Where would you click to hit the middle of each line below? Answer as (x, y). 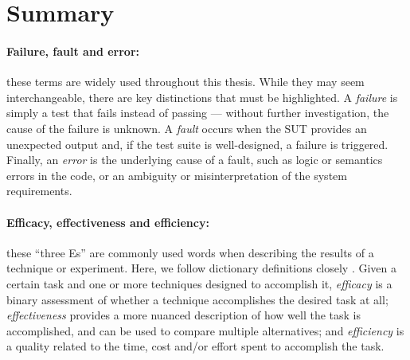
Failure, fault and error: (73, 51)
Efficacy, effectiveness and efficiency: (108, 222)
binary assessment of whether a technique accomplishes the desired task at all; (197, 299)
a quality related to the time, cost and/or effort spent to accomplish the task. (195, 346)
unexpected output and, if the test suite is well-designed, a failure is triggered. (197, 144)
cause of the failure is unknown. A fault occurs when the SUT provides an (187, 128)
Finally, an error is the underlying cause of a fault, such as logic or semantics (195, 160)
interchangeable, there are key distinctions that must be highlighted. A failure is (202, 97)
